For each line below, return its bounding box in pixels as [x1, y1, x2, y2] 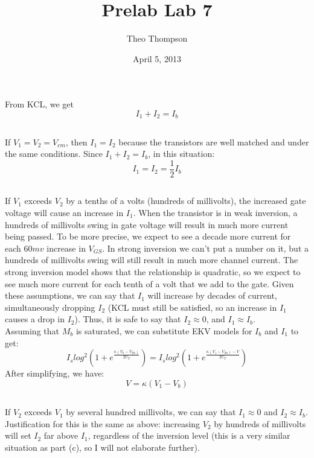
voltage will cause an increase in [5, 206, 124, 218]
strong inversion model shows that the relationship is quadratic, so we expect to [5, 265, 301, 278]
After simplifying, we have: [5, 367, 104, 380]
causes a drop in [5, 313, 65, 325]
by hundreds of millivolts [214, 417, 306, 430]
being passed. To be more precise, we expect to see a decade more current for [5, 230, 291, 243]
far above [43, 429, 78, 442]
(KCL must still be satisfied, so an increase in [107, 301, 277, 313]
